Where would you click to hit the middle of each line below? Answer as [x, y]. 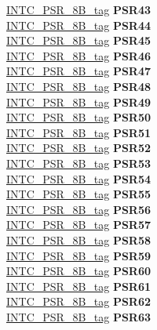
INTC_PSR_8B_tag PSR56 [79, 209]
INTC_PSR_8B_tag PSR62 [79, 301]
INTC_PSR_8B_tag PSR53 [79, 163]
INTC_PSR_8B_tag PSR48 [79, 86]
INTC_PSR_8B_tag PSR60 [79, 271]
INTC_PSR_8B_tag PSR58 [79, 239]
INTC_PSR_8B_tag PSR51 [79, 132]
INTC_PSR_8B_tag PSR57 [79, 225]
